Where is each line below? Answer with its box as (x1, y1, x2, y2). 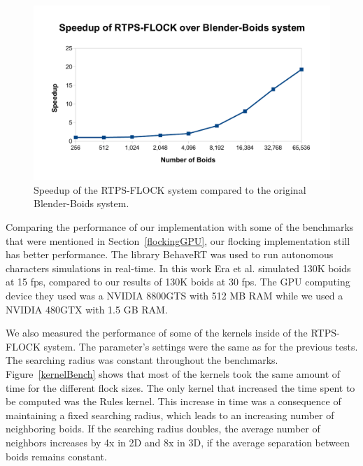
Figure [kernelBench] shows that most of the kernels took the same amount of (6, 366, 341, 381)
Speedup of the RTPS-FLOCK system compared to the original (34, 182, 306, 197)
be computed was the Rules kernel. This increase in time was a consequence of (6, 394, 341, 409)
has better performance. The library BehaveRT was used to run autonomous (6, 247, 334, 262)
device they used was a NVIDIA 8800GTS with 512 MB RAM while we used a (6, 288, 343, 303)
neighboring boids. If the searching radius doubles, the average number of (6, 421, 320, 436)
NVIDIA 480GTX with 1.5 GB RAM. (6, 302, 168, 316)
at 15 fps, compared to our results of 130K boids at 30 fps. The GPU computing (6, 274, 350, 289)
